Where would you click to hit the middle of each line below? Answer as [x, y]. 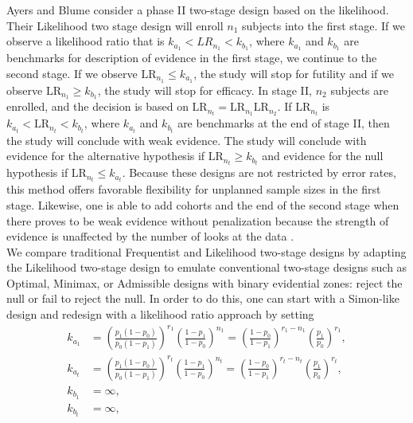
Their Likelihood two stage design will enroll [115, 25]
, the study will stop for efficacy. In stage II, [205, 90]
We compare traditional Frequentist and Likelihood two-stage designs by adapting [206, 251]
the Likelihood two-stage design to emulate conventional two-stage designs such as [207, 267]
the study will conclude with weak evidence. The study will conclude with [187, 140]
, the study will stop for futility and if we [294, 73]
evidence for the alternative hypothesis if [106, 156]
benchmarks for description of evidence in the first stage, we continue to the [192, 58]
